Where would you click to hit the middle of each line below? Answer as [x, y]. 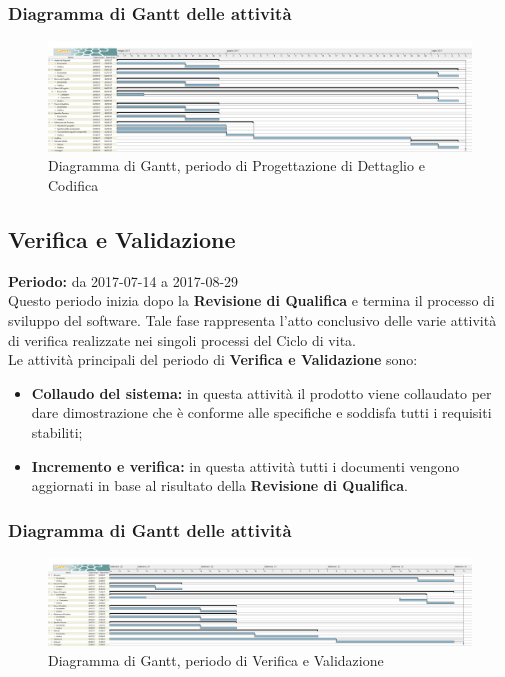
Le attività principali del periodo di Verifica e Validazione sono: [213, 359]
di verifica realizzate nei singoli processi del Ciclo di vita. [182, 339]
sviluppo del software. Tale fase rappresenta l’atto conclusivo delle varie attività [252, 319]
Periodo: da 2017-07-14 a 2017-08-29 [123, 280]
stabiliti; [57, 431]
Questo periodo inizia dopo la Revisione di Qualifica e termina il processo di [251, 300]
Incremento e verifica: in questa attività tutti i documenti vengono [245, 465]
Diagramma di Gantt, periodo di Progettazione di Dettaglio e [236, 165]
